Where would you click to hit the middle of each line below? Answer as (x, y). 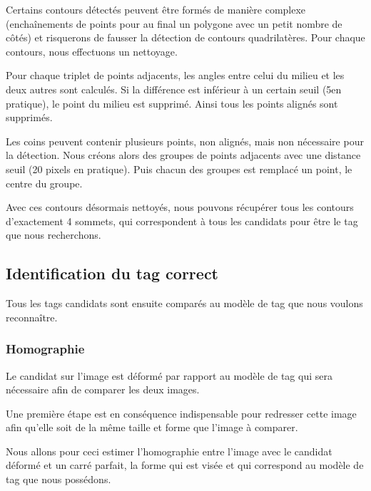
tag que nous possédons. (59, 479)
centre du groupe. (44, 183)
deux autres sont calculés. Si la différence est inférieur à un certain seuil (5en (174, 89)
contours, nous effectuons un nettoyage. (92, 51)
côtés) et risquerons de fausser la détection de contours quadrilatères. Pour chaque (185, 37)
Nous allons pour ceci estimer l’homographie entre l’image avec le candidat (169, 451)
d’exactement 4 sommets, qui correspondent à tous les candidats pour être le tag (182, 221)
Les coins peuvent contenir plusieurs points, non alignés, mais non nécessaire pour (185, 141)
